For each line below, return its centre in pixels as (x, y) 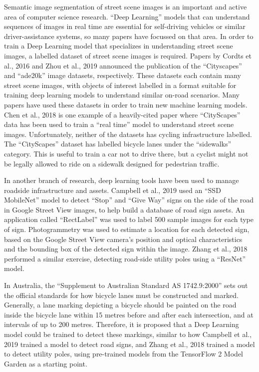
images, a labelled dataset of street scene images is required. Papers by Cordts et (128, 55)
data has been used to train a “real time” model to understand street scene (119, 124)
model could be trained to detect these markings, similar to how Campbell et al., (128, 334)
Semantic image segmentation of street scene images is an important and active (126, 6)
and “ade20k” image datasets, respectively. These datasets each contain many (123, 75)
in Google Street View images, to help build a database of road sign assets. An (125, 209)
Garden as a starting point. (46, 363)
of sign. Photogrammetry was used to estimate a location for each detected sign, (127, 229)
